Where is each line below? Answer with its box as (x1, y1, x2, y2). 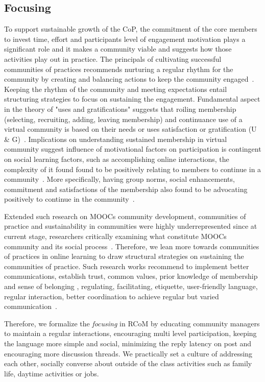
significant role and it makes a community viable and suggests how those (4, 43, 232, 54)
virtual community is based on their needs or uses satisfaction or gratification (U (4, 124, 257, 134)
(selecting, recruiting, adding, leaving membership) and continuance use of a (4, 113, 243, 124)
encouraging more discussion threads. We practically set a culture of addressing (4, 348, 253, 359)
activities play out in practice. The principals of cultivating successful (4, 53, 222, 64)
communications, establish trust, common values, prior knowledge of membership (4, 271, 258, 281)
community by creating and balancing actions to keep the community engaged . (4, 74, 254, 84)
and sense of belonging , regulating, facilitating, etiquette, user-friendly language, (4, 281, 258, 292)
